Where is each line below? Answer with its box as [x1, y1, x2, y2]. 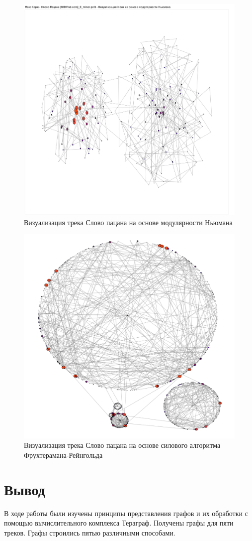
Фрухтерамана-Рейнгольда [24, 449, 103, 460]
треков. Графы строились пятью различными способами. [4, 527, 175, 538]
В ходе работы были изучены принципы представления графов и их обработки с [4, 508, 248, 518]
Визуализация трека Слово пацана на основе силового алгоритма [24, 440, 221, 450]
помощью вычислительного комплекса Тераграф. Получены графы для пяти [4, 518, 234, 528]
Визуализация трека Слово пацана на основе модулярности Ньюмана [24, 217, 233, 227]
